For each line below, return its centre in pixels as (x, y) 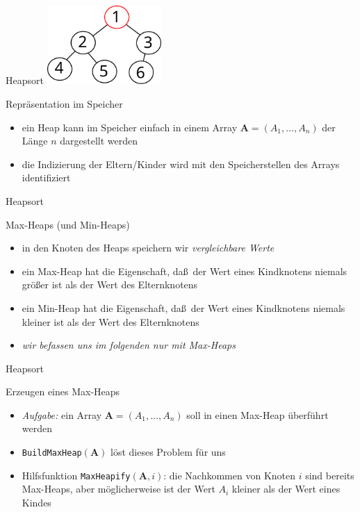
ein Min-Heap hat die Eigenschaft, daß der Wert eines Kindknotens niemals (183, 307)
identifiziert (46, 177)
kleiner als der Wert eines (286, 489)
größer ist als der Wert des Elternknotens (110, 284)
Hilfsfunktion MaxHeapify (76, 475)
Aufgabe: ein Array (62, 414)
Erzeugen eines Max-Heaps (63, 391)
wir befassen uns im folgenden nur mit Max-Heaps (129, 345)
